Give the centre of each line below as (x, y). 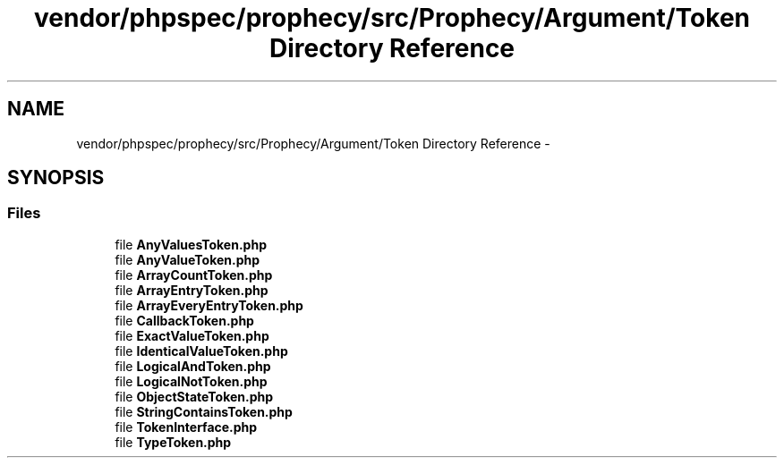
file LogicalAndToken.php (193, 366)
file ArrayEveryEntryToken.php (209, 305)
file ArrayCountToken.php (194, 275)
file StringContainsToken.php (204, 411)
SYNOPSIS (56, 178)
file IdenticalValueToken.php (201, 351)
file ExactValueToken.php (192, 335)
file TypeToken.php (173, 442)
